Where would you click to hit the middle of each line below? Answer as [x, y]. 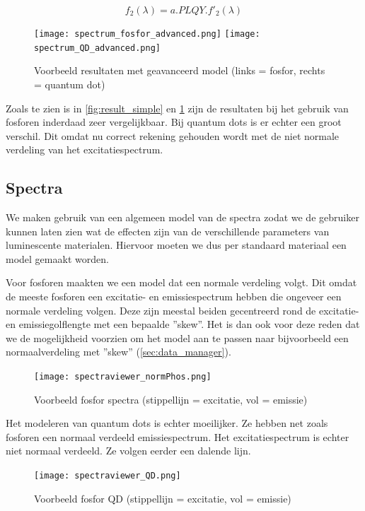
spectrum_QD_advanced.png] [97, 48]
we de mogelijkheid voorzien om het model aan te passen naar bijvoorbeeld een [177, 337]
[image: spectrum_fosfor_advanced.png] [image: [147, 34]
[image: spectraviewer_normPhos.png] [123, 377]
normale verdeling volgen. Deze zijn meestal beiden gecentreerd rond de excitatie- [182, 310]
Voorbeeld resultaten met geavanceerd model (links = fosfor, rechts [180, 70]
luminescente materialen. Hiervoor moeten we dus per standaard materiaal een [176, 245]
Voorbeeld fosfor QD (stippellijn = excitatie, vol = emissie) [163, 498]
